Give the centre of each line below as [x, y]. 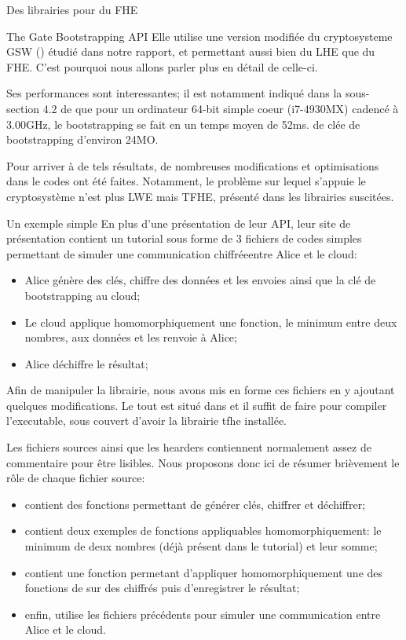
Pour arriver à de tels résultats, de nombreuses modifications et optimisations [193, 165]
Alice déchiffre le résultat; [86, 363]
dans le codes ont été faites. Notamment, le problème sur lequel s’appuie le [186, 181]
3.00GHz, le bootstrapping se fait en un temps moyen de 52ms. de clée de [183, 124]
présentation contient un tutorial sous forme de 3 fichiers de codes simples [184, 238]
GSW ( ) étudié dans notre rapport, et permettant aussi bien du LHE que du [191, 51]
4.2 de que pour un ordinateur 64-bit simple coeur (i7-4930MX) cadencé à [221, 108]
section [23, 108]
